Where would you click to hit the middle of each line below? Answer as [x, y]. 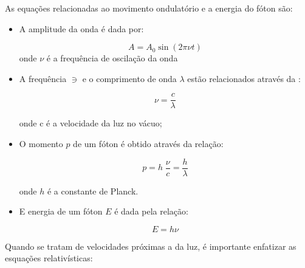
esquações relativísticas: [49, 258]
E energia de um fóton [61, 211]
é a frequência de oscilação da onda [112, 58]
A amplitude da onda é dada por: [81, 28]
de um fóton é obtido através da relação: [148, 144]
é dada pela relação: [151, 211]
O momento [41, 144]
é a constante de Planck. [93, 191]
